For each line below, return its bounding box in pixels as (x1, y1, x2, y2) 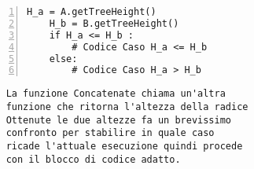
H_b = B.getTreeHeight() (49, 17, 179, 29)
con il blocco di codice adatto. (6, 153, 181, 165)
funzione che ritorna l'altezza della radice (6, 101, 248, 112)
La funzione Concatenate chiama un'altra (6, 88, 226, 100)
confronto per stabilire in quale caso (6, 127, 215, 139)
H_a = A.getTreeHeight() (27, 6, 156, 17)
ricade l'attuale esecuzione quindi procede (6, 140, 243, 152)
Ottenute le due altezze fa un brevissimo (6, 114, 231, 126)
